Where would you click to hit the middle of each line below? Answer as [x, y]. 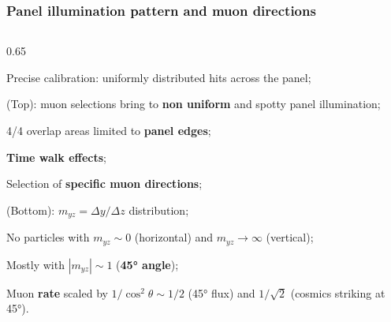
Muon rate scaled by [57, 292]
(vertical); [290, 237]
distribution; [159, 210]
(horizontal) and [174, 237]
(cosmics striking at [338, 292]
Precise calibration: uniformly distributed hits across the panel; [159, 77]
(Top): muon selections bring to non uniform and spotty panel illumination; [194, 104]
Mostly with [35, 264]
